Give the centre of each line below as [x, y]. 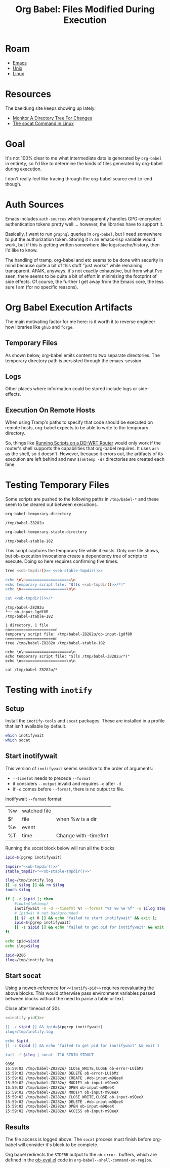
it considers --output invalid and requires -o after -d [67, 783]
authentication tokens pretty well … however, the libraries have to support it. [84, 224]
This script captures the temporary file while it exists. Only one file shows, [82, 550]
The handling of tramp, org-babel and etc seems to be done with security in [84, 260]
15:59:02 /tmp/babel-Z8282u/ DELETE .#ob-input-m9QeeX [64, 1102]
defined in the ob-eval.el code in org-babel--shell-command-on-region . [79, 1160]
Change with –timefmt [82, 835]
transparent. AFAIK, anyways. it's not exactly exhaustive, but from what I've [84, 271]
